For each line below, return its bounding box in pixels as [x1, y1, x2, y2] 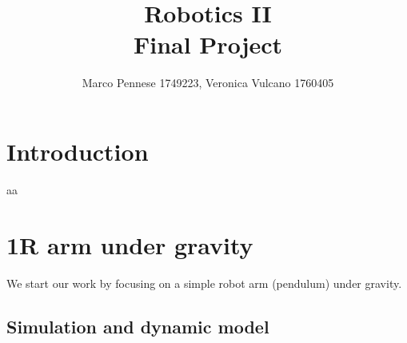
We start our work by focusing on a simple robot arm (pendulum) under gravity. [6, 275, 402, 292]
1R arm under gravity [6, 228, 253, 261]
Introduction [6, 134, 149, 167]
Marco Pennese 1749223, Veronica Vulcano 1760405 [82, 74, 334, 91]
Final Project [133, 28, 283, 61]
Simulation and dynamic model [6, 314, 269, 339]
